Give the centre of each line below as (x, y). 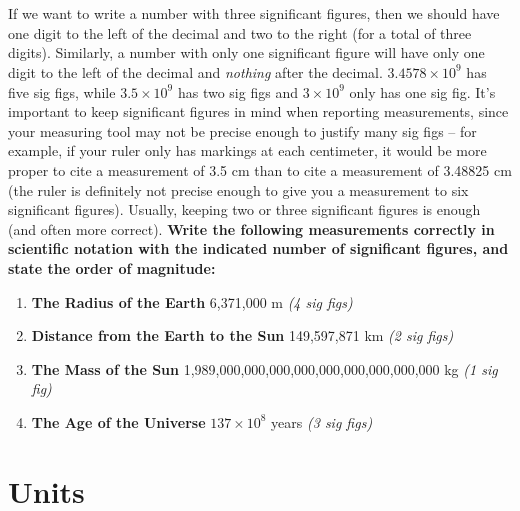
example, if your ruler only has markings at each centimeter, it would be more (247, 150)
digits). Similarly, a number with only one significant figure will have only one (246, 52)
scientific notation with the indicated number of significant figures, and (258, 248)
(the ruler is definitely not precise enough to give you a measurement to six (238, 189)
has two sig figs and (237, 91)
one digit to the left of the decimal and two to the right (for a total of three (240, 32)
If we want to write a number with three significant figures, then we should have (254, 13)
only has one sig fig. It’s (422, 91)
